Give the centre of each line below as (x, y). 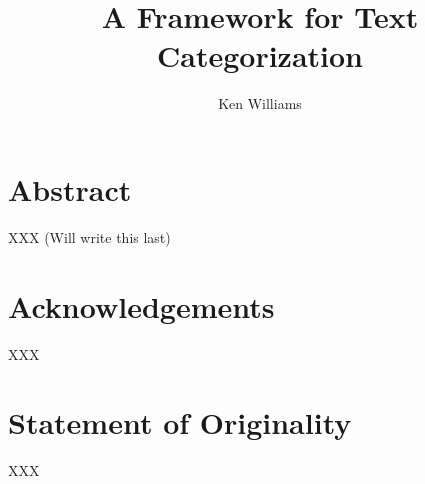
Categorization (260, 55)
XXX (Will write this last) (89, 236)
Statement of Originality (180, 422)
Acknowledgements (141, 305)
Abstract (70, 188)
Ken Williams (260, 103)
